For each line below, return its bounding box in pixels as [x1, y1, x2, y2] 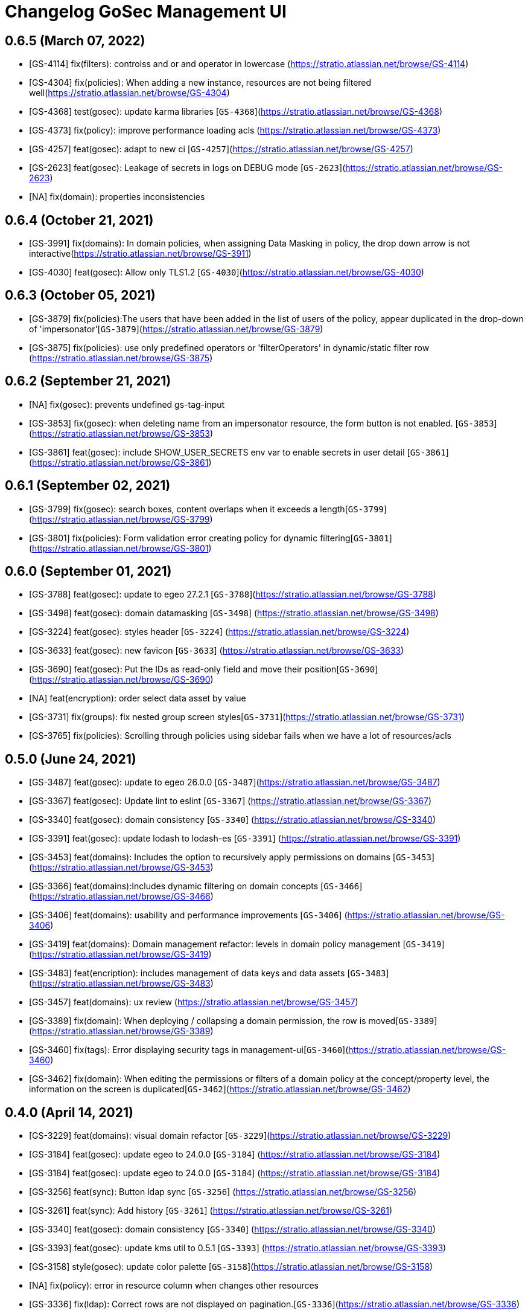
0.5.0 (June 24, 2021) [5, 751, 136, 767]
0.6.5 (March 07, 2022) [5, 33, 145, 48]
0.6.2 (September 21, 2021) [5, 373, 171, 389]
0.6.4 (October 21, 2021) [5, 212, 154, 228]
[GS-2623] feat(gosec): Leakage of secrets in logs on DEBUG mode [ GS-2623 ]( [29, 163, 346, 173]
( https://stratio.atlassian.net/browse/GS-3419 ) [29, 949, 212, 960]
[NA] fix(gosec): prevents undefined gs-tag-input [29, 399, 225, 410]
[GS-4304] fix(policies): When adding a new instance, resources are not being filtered [29, 77, 372, 88]
